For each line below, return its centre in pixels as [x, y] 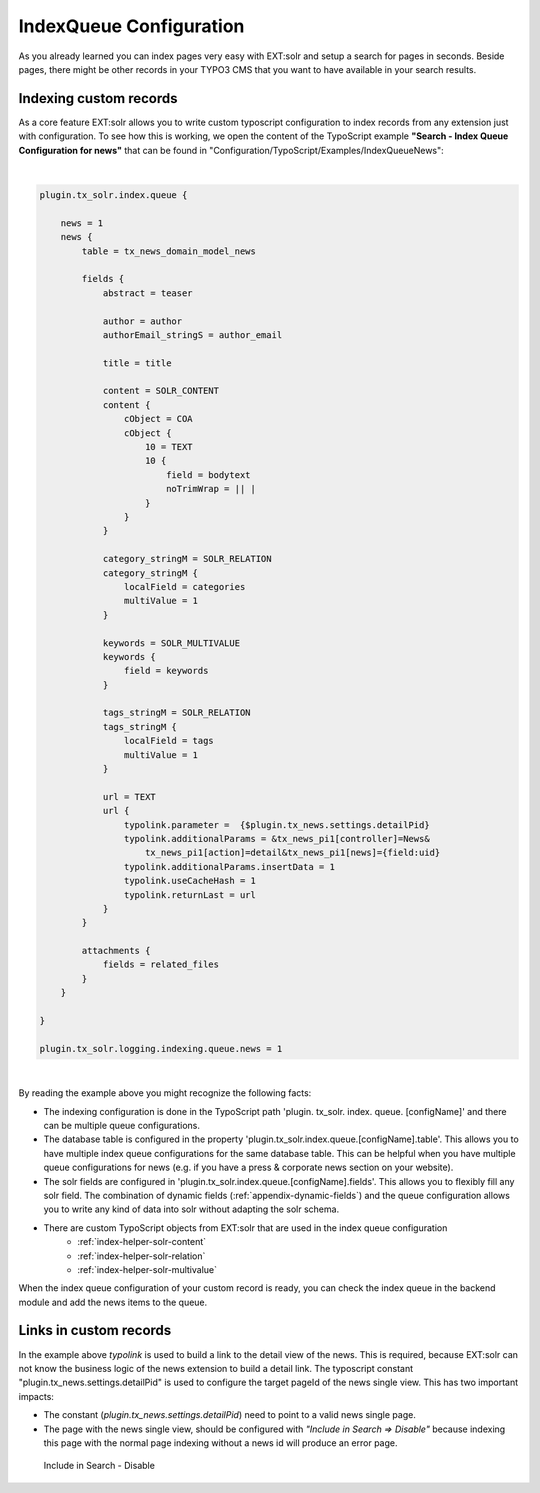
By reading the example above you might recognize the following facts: [165, 1093]
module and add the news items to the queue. [113, 1302]
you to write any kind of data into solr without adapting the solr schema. [191, 1209]
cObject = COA [158, 419]
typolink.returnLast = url [190, 894]
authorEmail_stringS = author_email [192, 334]
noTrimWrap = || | [211, 489]
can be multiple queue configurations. [121, 1125]
